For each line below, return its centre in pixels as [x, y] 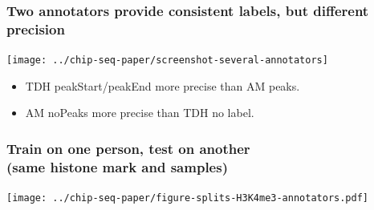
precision [36, 28]
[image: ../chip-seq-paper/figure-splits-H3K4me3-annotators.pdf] [188, 198]
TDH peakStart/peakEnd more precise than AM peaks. [163, 85]
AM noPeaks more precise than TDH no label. [140, 113]
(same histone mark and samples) [117, 166]
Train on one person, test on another [128, 148]
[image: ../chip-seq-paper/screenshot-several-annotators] [167, 61]
